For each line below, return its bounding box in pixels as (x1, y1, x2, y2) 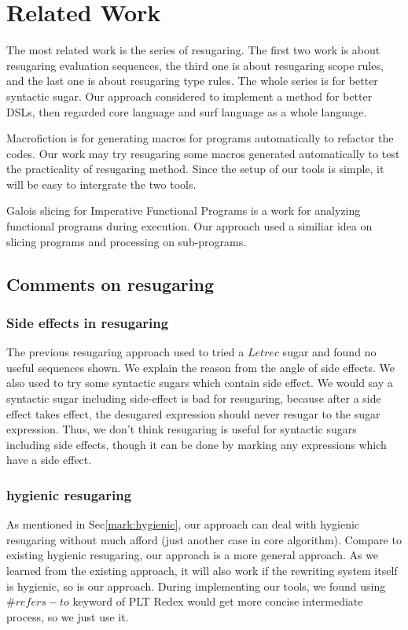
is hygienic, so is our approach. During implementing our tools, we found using (6, 577, 386, 594)
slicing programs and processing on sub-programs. (6, 233, 247, 249)
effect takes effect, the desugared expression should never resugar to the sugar (6, 405, 380, 422)
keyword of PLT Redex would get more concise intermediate (72, 593, 363, 610)
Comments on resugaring (6, 271, 215, 296)
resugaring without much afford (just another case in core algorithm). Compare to (6, 531, 402, 547)
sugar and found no (282, 344, 377, 360)
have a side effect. (6, 451, 92, 468)
